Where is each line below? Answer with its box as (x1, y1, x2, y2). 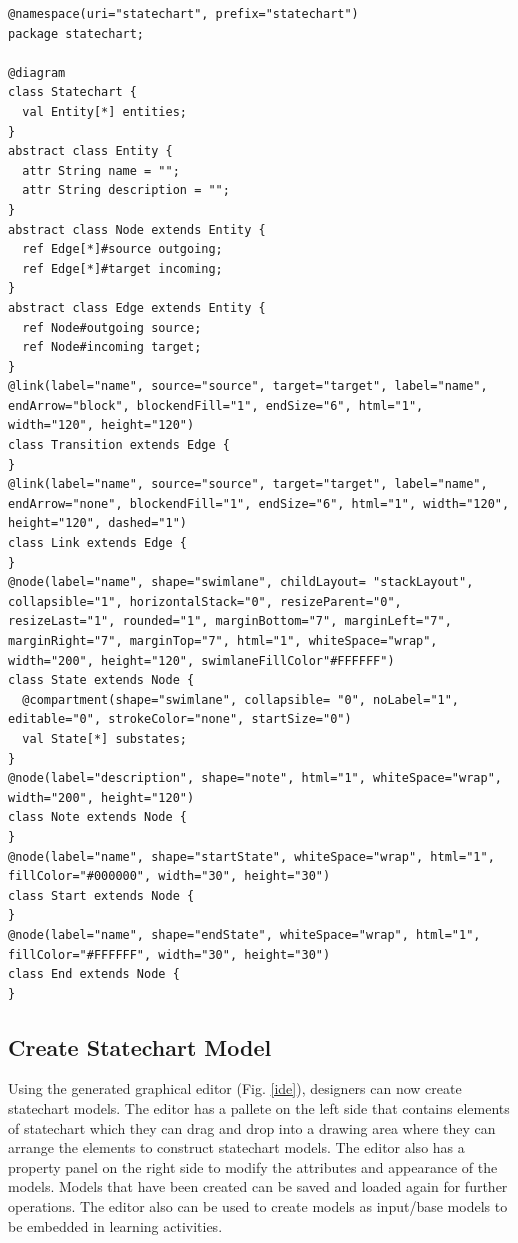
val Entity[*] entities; (22, 104, 187, 119)
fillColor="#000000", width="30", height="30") (8, 869, 331, 884)
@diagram (8, 65, 66, 80)
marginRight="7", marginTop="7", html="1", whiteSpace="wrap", (8, 634, 438, 648)
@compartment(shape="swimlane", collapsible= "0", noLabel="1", (22, 692, 460, 707)
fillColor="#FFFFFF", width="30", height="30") (8, 947, 331, 962)
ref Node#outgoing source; (22, 320, 202, 335)
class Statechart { (8, 85, 137, 100)
